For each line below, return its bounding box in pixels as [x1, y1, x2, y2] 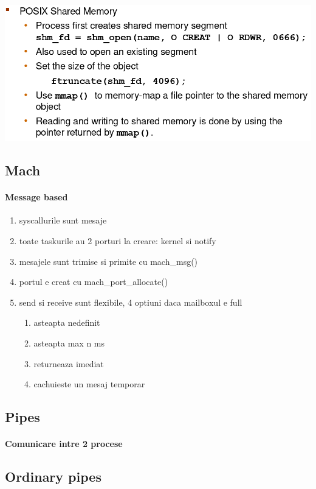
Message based [5, 191, 68, 203]
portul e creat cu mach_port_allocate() [19, 275, 168, 288]
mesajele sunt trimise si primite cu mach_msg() [19, 255, 198, 267]
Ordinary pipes [5, 467, 101, 486]
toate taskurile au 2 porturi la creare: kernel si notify [19, 234, 216, 247]
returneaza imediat [33, 357, 104, 370]
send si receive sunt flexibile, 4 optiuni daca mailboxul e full [19, 295, 242, 308]
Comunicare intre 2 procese [5, 437, 123, 450]
